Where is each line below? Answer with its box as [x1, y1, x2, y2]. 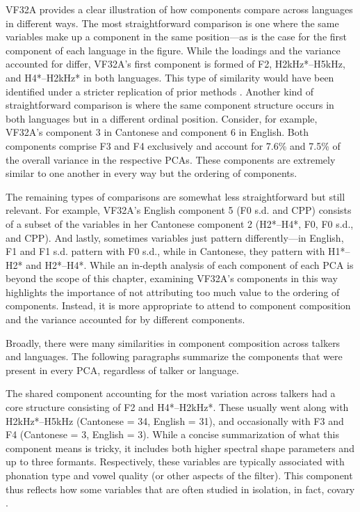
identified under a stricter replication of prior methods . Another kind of [6, 84, 314, 98]
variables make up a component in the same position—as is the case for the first [6, 29, 347, 44]
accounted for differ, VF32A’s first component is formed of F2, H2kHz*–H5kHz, [6, 56, 345, 71]
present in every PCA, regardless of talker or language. [6, 362, 239, 377]
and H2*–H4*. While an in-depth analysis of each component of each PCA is [26, 257, 354, 272]
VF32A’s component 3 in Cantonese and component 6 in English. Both [6, 125, 309, 139]
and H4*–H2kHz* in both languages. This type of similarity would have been [6, 70, 334, 84]
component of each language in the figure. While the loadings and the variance [6, 42, 341, 57]
